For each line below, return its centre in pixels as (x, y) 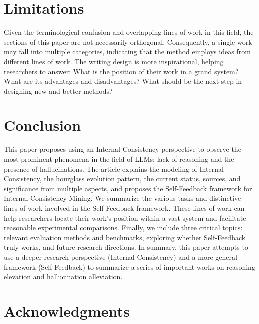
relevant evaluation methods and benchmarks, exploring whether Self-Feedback (125, 237)
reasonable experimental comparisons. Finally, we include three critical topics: (123, 228)
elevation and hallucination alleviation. (63, 277)
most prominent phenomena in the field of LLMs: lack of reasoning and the (119, 159)
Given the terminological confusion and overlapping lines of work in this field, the (129, 32)
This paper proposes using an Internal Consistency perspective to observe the (123, 149)
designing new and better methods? (58, 91)
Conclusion (43, 125)
